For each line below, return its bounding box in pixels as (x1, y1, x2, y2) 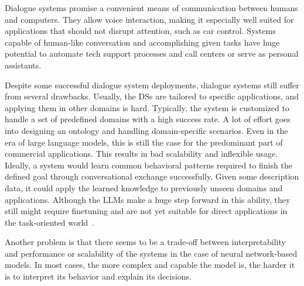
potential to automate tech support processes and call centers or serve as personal (5, 47, 299, 60)
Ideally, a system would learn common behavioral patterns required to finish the (5, 158, 292, 171)
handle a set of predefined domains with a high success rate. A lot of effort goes (5, 113, 291, 125)
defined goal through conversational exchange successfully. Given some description (5, 170, 299, 182)
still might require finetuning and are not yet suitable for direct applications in (5, 205, 288, 217)
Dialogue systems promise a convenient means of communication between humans (5, 2, 298, 13)
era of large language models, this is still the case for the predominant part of (5, 136, 283, 148)
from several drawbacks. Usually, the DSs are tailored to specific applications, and (5, 90, 299, 102)
